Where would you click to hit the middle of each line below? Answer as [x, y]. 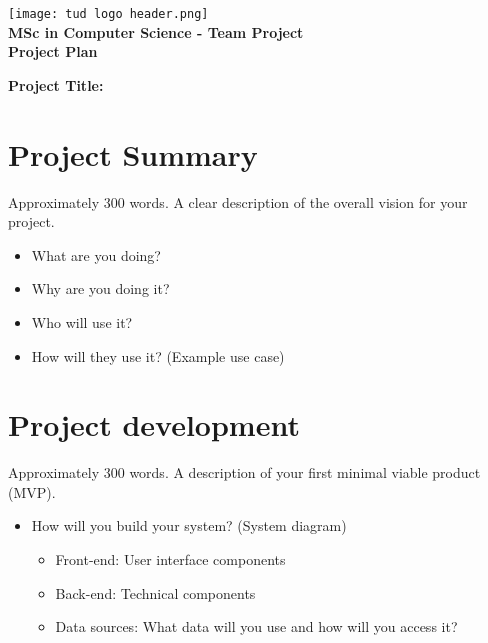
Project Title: [56, 84]
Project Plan [53, 51]
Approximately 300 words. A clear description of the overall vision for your [238, 201]
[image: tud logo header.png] [108, 14]
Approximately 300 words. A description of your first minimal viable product [244, 472]
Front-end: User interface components [170, 559]
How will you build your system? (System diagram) [189, 525]
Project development [154, 424]
